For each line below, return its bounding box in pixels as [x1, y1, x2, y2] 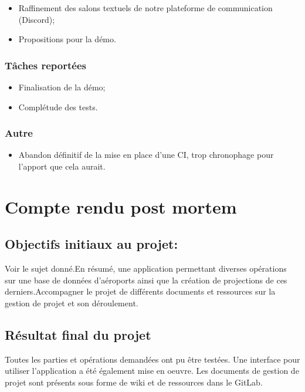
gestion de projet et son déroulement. [5, 296, 138, 309]
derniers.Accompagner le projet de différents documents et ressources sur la [5, 285, 276, 298]
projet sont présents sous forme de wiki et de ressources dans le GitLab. [5, 376, 263, 388]
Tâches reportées [5, 58, 86, 72]
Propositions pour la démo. [18, 33, 116, 45]
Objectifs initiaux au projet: [5, 235, 178, 253]
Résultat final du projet [5, 325, 151, 343]
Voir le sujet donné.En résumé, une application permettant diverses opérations [5, 262, 287, 275]
